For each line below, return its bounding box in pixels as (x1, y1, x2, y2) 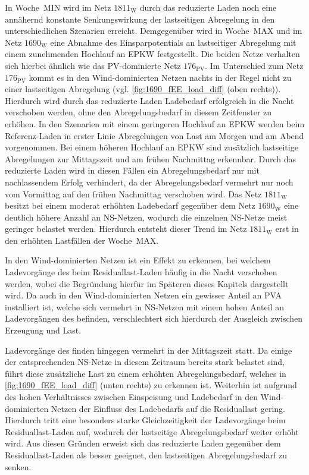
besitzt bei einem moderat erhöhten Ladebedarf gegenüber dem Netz (5, 199, 255, 212)
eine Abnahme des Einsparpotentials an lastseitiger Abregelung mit (50, 36, 296, 48)
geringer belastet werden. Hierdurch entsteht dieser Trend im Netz (5, 222, 247, 235)
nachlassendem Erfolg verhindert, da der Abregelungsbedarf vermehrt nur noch (5, 175, 294, 188)
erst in (275, 222, 299, 235)
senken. (5, 460, 32, 473)
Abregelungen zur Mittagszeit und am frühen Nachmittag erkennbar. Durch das (5, 152, 296, 165)
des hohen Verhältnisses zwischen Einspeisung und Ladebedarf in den (5, 391, 258, 402)
